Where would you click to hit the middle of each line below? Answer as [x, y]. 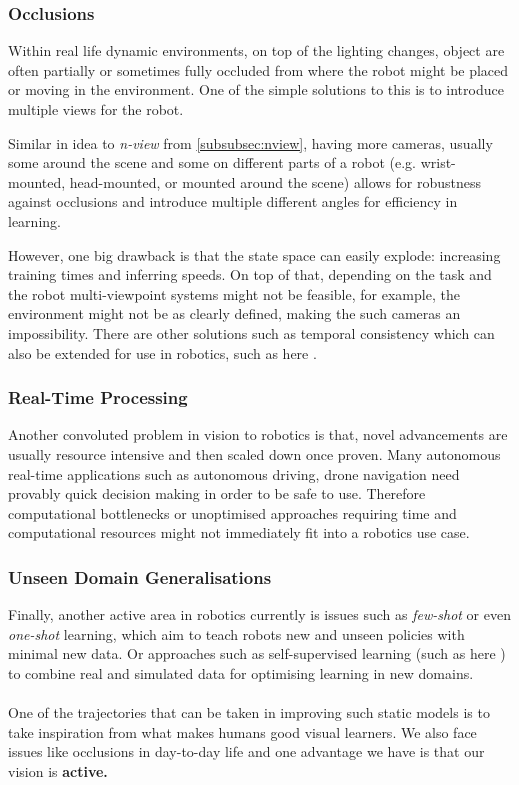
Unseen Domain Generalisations [140, 576]
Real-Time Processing [98, 397]
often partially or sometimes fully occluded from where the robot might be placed [258, 69]
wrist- [438, 162]
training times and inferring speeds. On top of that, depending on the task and [250, 274]
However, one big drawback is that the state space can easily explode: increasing [254, 254]
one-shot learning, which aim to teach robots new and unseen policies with [236, 633]
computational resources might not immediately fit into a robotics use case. [239, 532]
